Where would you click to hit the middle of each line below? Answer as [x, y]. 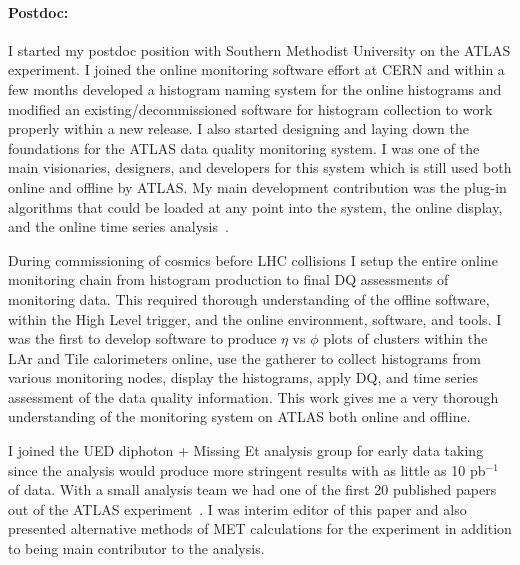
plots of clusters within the [405, 338]
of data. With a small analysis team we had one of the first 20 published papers [252, 489]
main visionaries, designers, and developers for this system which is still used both [260, 167]
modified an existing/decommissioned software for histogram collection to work [250, 108]
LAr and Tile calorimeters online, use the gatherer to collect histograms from [244, 357]
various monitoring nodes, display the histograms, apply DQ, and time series [243, 377]
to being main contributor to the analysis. [136, 548]
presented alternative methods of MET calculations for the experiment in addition [260, 528]
